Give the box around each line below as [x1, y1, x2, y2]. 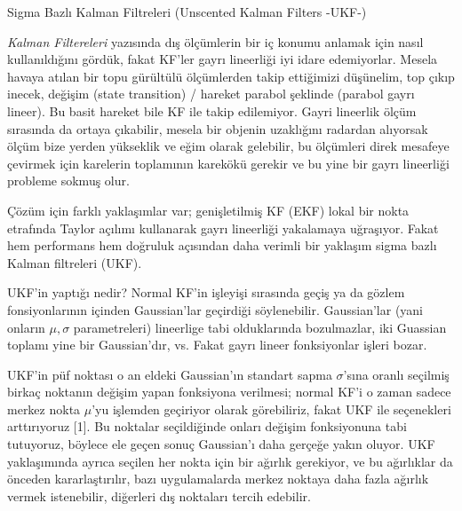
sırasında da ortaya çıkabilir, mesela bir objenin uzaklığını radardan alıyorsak [7, 119, 428, 138]
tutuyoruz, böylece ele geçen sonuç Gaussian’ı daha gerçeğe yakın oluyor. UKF [7, 435, 435, 453]
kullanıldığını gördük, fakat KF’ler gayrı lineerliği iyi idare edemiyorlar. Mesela [7, 50, 438, 68]
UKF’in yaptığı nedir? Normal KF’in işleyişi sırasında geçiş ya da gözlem [7, 283, 405, 302]
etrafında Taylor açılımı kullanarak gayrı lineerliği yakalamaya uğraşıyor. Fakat [7, 218, 439, 237]
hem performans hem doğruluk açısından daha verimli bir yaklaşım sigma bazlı [7, 236, 437, 255]
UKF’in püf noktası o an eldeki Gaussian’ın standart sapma [7, 365, 332, 383]
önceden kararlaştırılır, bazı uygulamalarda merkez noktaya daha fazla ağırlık [7, 469, 429, 488]
